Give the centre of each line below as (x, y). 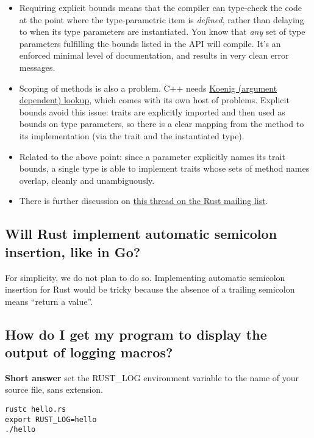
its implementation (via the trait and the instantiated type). (132, 135)
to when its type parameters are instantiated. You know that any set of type (162, 31)
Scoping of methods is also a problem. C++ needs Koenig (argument (148, 88)
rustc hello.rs (36, 410)
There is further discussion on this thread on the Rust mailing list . (144, 201)
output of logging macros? (89, 352)
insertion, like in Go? (73, 251)
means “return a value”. (49, 301)
